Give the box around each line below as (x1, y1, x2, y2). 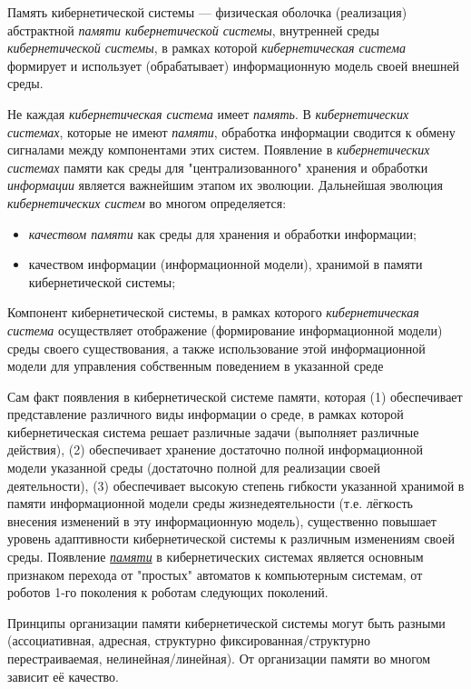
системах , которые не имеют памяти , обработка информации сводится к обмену (7, 122, 456, 141)
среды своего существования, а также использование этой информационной (7, 338, 426, 357)
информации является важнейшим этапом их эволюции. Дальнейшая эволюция (7, 175, 443, 195)
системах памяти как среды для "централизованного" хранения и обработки (7, 157, 428, 176)
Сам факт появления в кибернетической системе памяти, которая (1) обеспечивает (7, 386, 463, 405)
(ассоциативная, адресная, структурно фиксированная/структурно (7, 631, 371, 650)
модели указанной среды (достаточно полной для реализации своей (7, 458, 380, 477)
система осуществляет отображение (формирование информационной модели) (7, 320, 443, 339)
